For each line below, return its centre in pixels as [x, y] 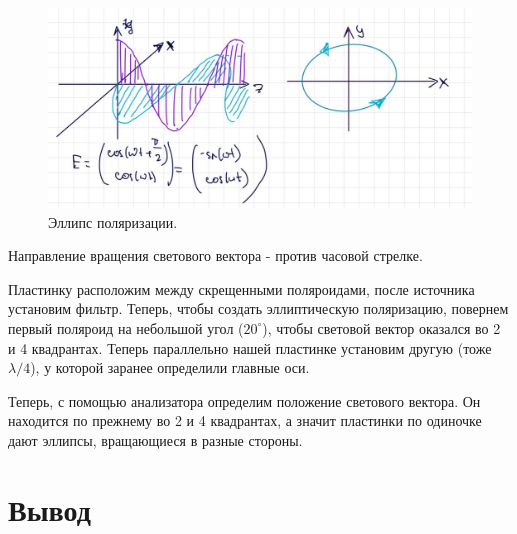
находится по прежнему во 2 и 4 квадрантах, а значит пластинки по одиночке [245, 420]
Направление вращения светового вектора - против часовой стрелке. [215, 255]
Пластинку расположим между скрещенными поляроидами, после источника [241, 288]
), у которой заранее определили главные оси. [170, 367]
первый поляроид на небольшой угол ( [126, 327]
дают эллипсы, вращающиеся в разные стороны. [155, 439]
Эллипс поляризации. [113, 221]
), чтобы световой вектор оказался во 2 [381, 327]
